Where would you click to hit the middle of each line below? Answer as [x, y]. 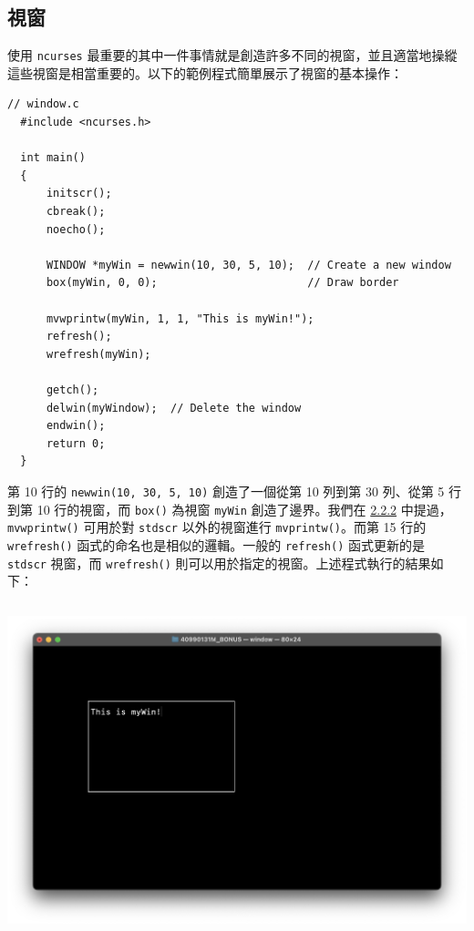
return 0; [76, 443]
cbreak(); [76, 212]
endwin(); [76, 426]
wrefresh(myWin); [98, 354]
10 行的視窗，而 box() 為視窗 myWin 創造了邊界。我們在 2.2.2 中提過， [244, 509]
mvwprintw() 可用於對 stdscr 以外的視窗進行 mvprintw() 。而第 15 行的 [217, 527]
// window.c [43, 104]
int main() [53, 158]
